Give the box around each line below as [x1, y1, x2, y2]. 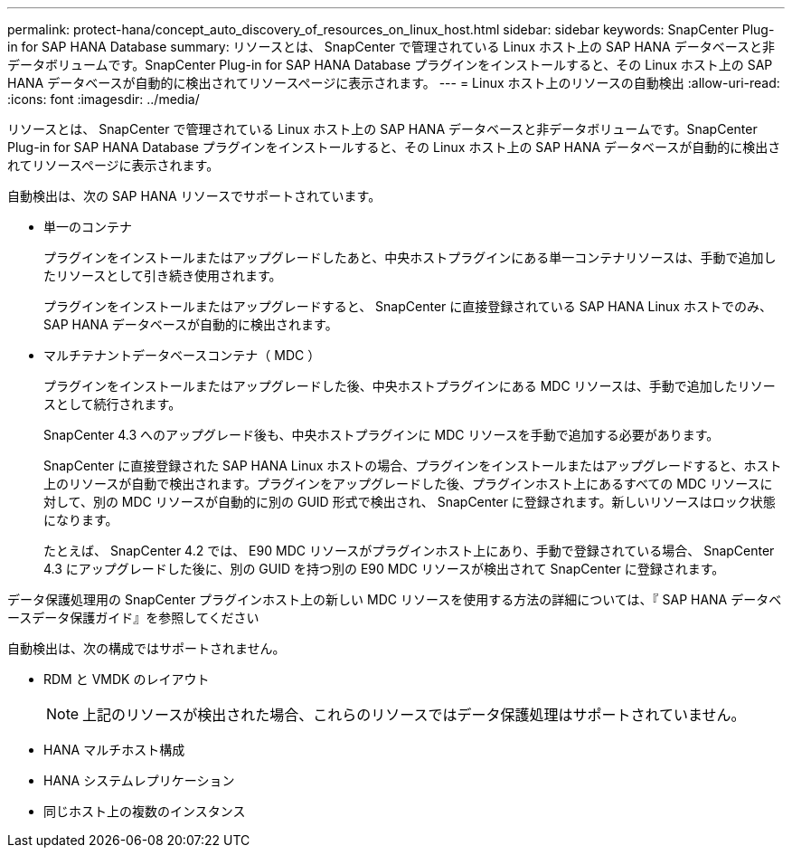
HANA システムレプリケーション [43, 773, 235, 788]
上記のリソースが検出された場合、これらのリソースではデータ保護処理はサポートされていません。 [82, 706, 746, 724]
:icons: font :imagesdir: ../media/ [7, 91, 200, 107]
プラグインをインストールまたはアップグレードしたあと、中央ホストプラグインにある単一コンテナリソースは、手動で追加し [43, 250, 777, 265]
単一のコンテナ [43, 219, 132, 234]
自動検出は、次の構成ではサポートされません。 [7, 641, 286, 656]
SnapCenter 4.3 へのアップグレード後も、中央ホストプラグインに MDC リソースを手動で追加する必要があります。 [43, 427, 720, 442]
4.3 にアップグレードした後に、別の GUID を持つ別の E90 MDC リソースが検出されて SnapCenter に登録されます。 [43, 561, 725, 576]
